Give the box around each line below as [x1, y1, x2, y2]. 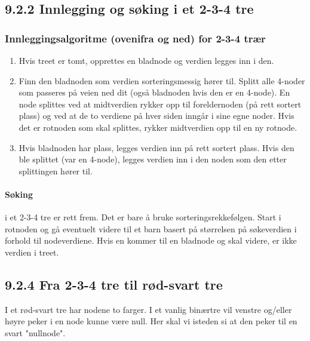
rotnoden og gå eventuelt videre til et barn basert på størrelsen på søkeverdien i [5, 222, 297, 235]
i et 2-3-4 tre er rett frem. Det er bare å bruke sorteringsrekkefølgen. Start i [5, 211, 281, 223]
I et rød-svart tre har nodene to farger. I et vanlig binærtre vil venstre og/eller [5, 303, 292, 315]
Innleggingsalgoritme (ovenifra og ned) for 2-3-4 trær [5, 30, 266, 45]
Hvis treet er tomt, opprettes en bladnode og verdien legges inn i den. [19, 54, 274, 66]
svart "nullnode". [5, 326, 66, 339]
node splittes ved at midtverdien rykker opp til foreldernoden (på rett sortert [19, 97, 302, 110]
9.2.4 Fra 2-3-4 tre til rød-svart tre [5, 275, 223, 293]
